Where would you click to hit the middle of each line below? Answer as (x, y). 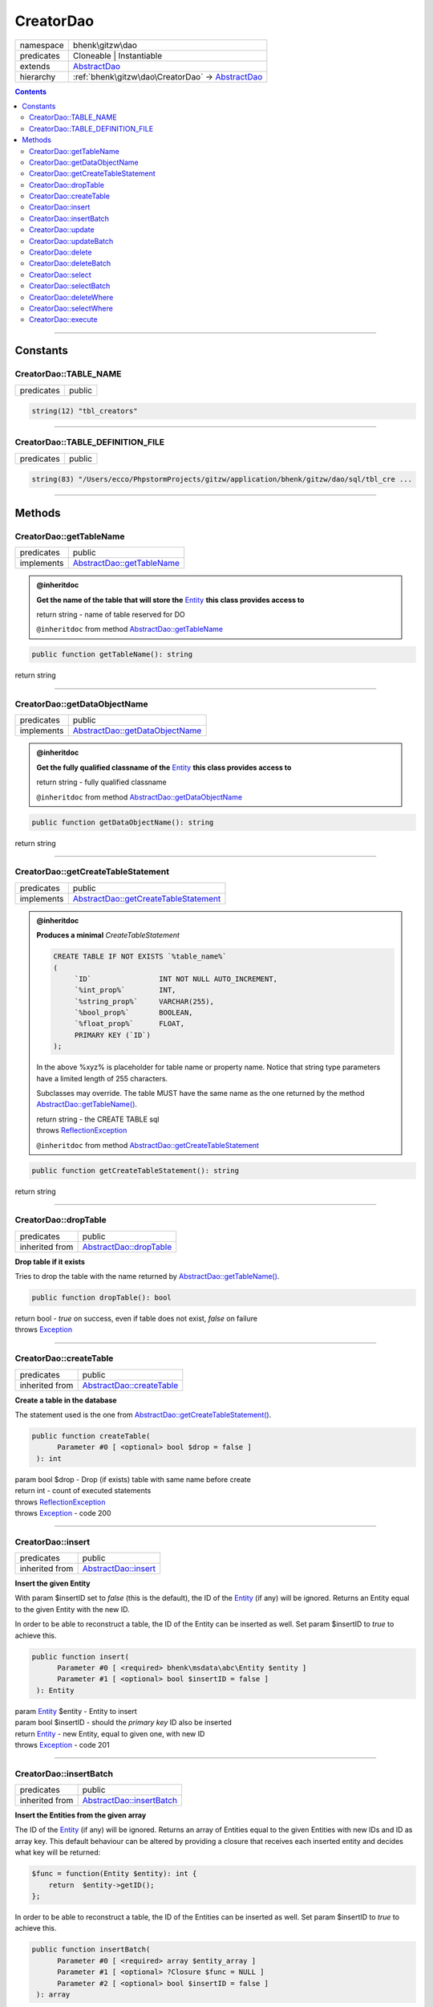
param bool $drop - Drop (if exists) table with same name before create (133, 1479)
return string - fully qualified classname (102, 782)
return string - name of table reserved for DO (111, 614)
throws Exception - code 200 (63, 1512)
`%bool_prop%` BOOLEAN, (134, 1013)
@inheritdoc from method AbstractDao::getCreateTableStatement (148, 1145)
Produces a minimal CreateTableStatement (108, 935)
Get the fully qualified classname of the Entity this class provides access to (164, 767)
